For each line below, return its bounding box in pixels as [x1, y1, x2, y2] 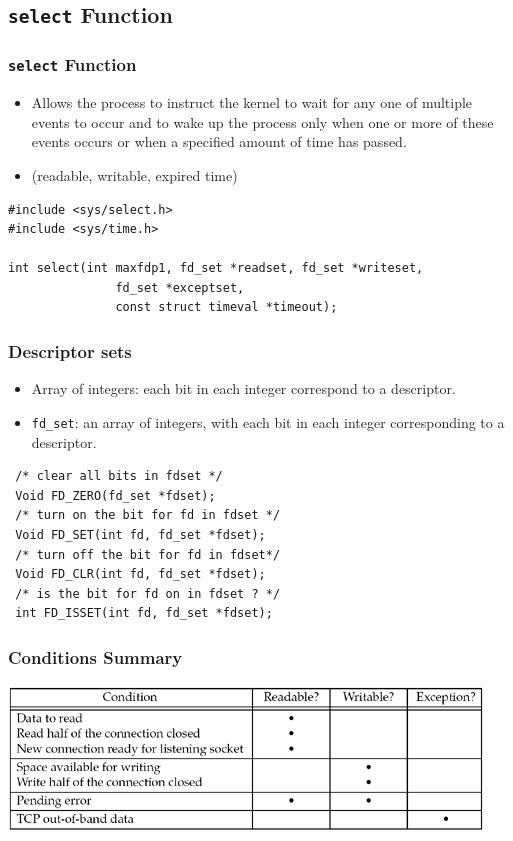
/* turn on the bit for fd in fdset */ [15, 508, 281, 523]
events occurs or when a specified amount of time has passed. [31, 131, 407, 152]
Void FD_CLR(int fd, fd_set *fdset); [15, 567, 266, 582]
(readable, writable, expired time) [31, 164, 238, 185]
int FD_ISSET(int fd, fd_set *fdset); [15, 606, 273, 621]
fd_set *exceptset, [115, 280, 245, 295]
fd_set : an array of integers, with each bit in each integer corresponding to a [31, 411, 505, 432]
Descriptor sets [8, 339, 132, 363]
